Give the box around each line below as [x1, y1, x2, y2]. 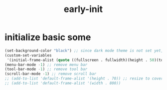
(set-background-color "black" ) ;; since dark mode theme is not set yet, [4, 48, 164, 53]
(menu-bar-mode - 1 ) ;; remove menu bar [4, 62, 88, 67]
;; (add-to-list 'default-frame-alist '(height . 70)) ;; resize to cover [4, 76, 164, 81]
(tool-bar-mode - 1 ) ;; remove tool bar [4, 66, 88, 72]
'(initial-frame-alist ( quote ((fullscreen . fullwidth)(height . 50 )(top [6, 57, 166, 62]
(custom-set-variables [4, 52, 52, 58]
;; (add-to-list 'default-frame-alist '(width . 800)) [4, 81, 121, 86]
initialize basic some [4, 31, 91, 43]
